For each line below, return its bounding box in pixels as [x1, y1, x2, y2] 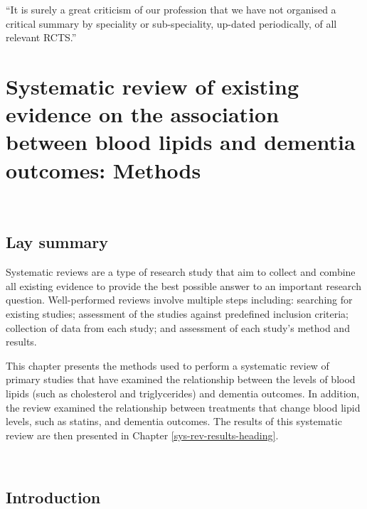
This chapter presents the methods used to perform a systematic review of [6, 358, 329, 373]
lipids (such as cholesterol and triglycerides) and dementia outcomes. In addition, [6, 386, 360, 401]
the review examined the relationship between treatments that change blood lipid [6, 400, 361, 414]
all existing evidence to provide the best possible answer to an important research [6, 278, 361, 293]
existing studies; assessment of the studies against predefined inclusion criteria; [6, 306, 349, 321]
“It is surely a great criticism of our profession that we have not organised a [6, 2, 336, 16]
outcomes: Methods [6, 155, 201, 184]
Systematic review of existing [6, 71, 299, 100]
